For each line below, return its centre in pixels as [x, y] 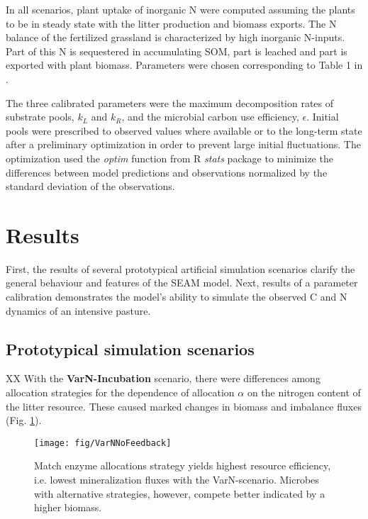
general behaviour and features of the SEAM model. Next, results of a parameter [182, 283]
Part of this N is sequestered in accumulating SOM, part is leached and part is [177, 51]
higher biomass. [68, 507]
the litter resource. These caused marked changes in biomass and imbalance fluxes [184, 406]
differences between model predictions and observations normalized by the [167, 172]
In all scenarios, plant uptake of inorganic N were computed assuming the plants [180, 9]
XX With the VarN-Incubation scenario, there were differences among [163, 378]
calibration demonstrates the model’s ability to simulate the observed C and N [177, 297]
